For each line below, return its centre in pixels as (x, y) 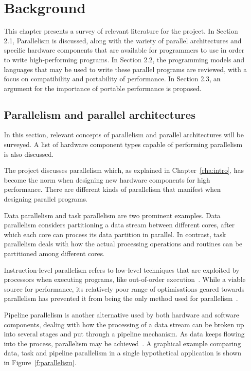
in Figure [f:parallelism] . (40, 362)
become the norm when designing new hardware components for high (107, 179)
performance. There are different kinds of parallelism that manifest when (112, 189)
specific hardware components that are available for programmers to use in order (124, 50)
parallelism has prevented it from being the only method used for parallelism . (121, 298)
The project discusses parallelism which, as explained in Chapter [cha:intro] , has (124, 170)
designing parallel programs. (46, 199)
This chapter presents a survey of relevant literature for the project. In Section (121, 31)
